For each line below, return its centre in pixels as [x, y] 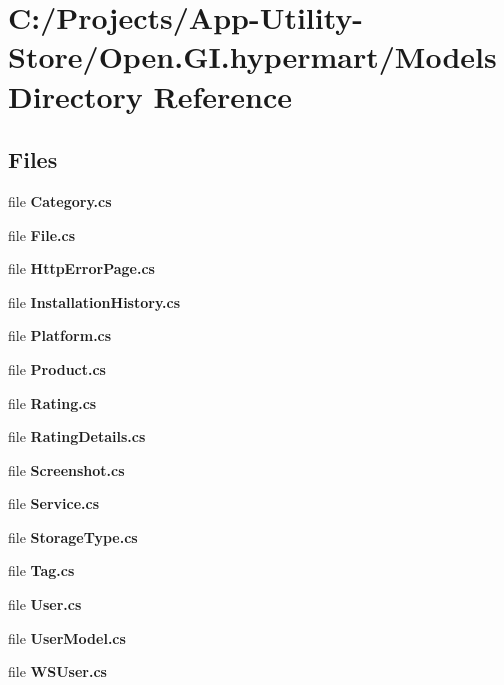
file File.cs [41, 234]
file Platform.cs [60, 335]
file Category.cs [60, 200]
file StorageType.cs [73, 536]
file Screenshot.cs [66, 469]
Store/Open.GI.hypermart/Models [252, 56]
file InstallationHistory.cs [94, 301]
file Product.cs [57, 368]
